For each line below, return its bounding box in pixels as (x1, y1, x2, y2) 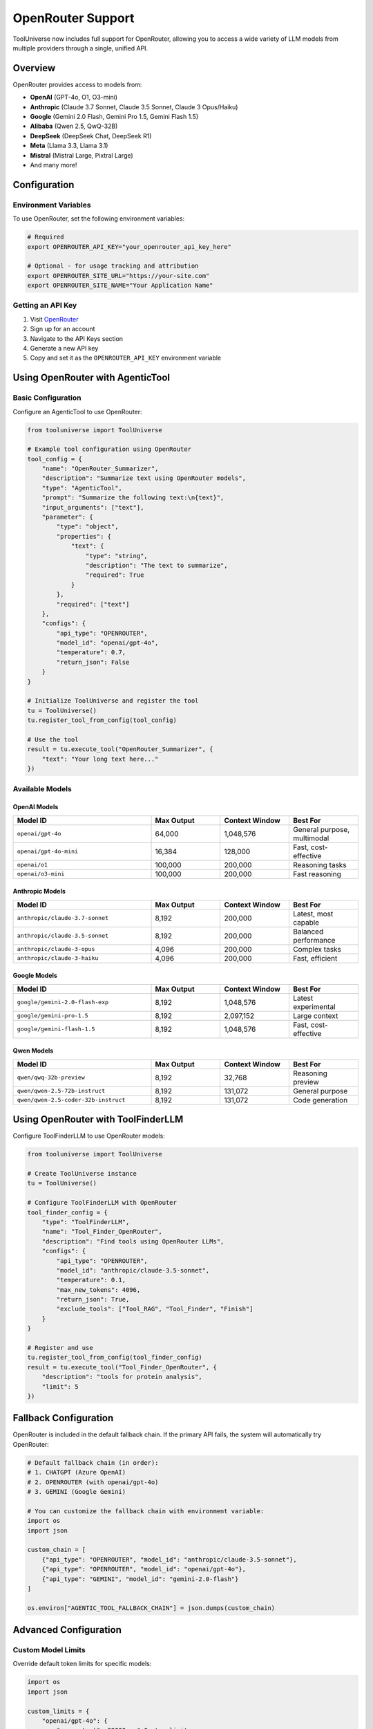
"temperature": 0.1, (56, 1276, 126, 1284)
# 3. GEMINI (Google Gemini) (27, 1488, 126, 1496)
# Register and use (27, 1344, 93, 1352)
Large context (292, 1010, 338, 1020)
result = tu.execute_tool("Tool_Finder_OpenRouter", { (27, 1363, 217, 1371)
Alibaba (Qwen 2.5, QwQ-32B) (30, 122, 118, 131)
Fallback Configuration (12, 1412, 114, 1424)
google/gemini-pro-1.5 (17, 1012, 89, 1019)
